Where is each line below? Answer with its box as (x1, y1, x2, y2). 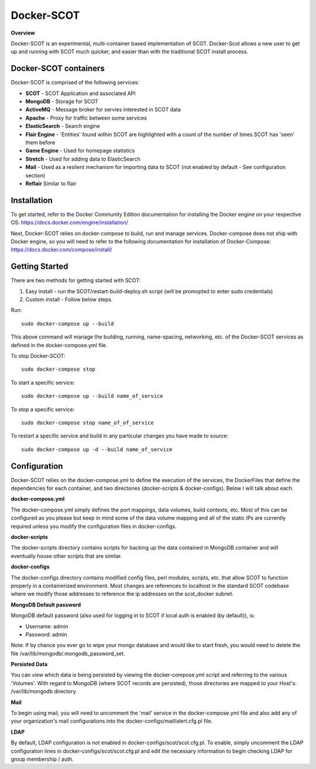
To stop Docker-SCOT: (11, 353, 66, 360)
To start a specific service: (11, 379, 75, 386)
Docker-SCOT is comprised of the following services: (11, 79, 140, 86)
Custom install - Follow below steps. (25, 296, 113, 303)
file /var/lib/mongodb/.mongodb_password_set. (11, 650, 125, 657)
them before (25, 138, 56, 146)
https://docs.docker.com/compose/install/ (11, 246, 112, 253)
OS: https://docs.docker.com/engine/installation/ (11, 219, 128, 226)
